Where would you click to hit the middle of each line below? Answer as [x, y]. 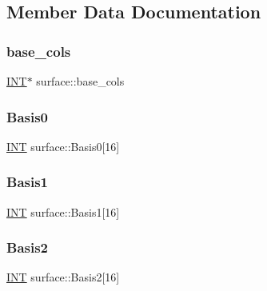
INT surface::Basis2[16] [63, 277]
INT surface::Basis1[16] [63, 211]
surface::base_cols [80, 81]
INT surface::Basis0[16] [63, 146]
